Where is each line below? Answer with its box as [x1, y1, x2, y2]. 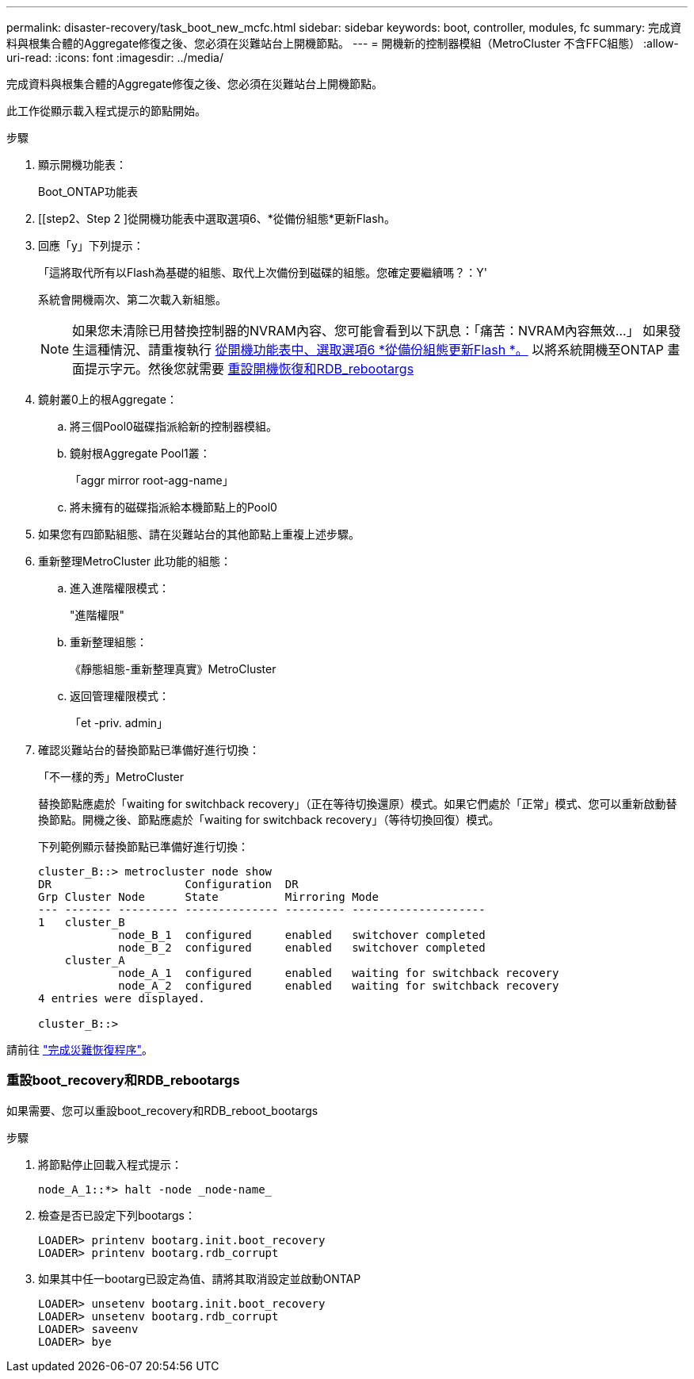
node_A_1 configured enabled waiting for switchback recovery [118, 967, 559, 979]
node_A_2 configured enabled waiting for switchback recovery [118, 979, 559, 992]
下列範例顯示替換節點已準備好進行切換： [38, 840, 249, 853]
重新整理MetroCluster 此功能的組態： [38, 554, 231, 568]
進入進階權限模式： [70, 581, 170, 595]
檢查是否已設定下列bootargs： [38, 1208, 196, 1222]
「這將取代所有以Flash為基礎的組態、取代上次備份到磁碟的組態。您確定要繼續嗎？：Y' [38, 266, 487, 279]
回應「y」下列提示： [38, 239, 144, 252]
